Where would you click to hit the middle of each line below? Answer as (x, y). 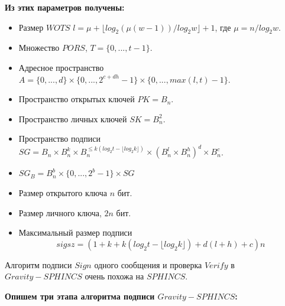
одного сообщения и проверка (148, 264)
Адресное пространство (61, 67)
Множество (39, 48)
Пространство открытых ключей (77, 99)
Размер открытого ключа (63, 193)
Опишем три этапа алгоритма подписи (80, 296)
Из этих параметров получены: (65, 7)
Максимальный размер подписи (75, 232)
